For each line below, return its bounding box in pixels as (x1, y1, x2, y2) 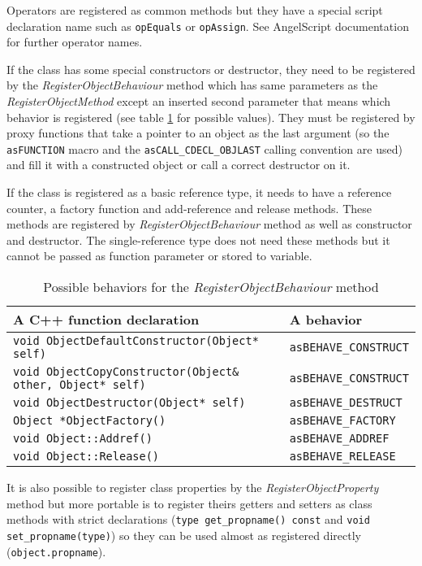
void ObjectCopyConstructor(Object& (13, 365, 239, 379)
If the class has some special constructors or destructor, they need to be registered (6, 60, 416, 77)
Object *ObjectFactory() (13, 414, 166, 428)
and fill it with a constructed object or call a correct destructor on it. (6, 156, 351, 173)
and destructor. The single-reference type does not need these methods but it (6, 231, 390, 248)
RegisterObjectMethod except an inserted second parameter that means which (6, 93, 391, 110)
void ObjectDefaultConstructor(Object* (13, 334, 259, 348)
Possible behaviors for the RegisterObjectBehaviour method (43, 277, 379, 297)
